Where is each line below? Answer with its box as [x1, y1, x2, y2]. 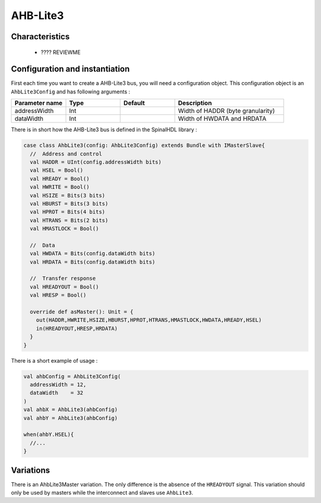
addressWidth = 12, [30, 381, 87, 388]
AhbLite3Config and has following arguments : [11, 88, 131, 95]
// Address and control [30, 150, 102, 157]
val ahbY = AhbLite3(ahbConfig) [23, 414, 118, 422]
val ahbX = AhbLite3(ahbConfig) [23, 406, 118, 413]
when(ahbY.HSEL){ [23, 431, 74, 438]
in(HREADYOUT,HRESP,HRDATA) [36, 325, 118, 332]
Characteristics [11, 32, 70, 42]
